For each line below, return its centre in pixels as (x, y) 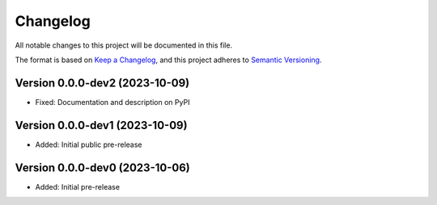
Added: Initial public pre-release (89, 144)
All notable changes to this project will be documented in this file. (124, 45)
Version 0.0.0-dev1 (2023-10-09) (101, 125)
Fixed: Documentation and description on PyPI (112, 102)
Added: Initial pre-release (78, 186)
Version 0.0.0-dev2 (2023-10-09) (102, 83)
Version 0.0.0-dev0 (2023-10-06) (102, 167)
